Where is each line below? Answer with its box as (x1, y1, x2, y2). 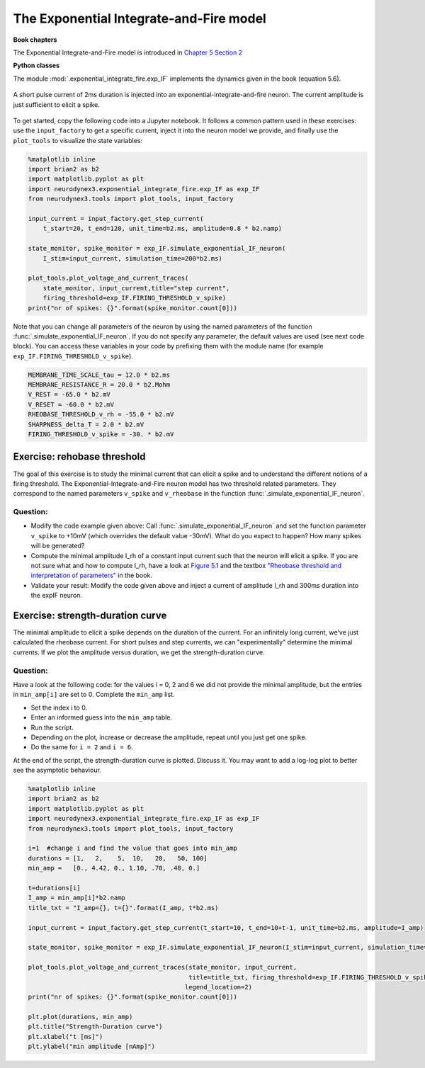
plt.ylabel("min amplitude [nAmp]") (28, 1043, 156, 1051)
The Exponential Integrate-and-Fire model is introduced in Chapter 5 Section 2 (13, 48, 243, 57)
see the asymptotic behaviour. (13, 766, 102, 775)
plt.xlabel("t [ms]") (28, 1033, 103, 1040)
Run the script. (30, 723, 74, 732)
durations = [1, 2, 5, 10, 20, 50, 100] (28, 854, 208, 862)
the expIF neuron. (30, 591, 83, 600)
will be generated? (30, 542, 85, 550)
